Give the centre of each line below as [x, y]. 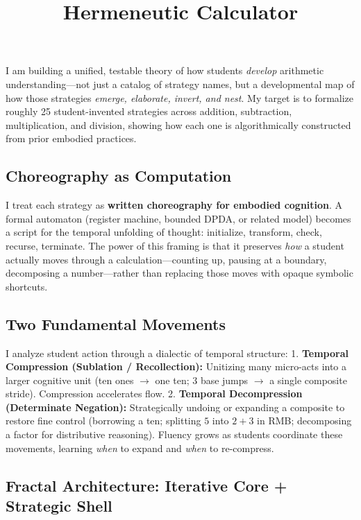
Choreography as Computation [119, 176]
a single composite [308, 380]
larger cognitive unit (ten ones [70, 380]
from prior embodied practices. [71, 138]
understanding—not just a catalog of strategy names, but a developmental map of [180, 84]
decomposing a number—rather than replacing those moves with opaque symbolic [179, 273]
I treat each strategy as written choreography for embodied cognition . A [174, 205]
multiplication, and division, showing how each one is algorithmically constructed [178, 124]
